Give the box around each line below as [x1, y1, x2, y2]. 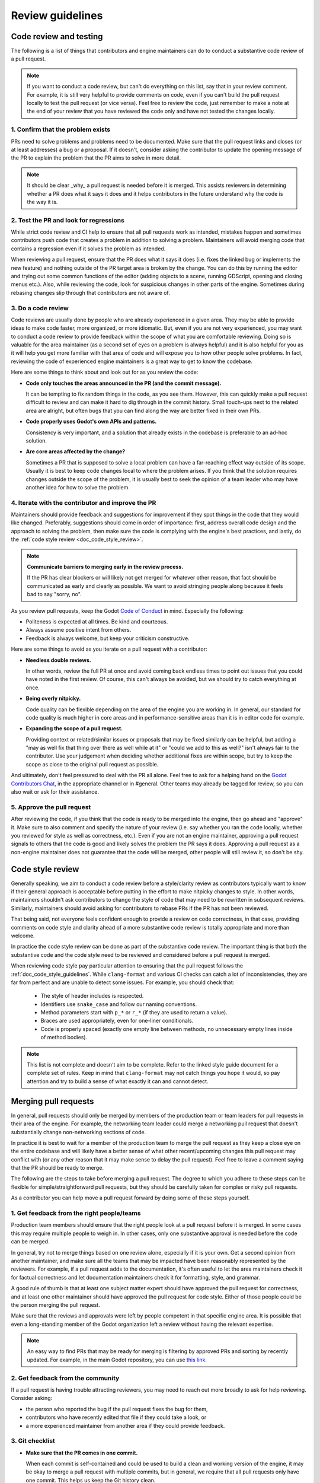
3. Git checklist [11, 1437, 56, 1445]
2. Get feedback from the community [11, 1374, 120, 1382]
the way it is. [27, 198, 58, 205]
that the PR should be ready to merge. [11, 1164, 104, 1172]
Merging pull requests [11, 1096, 94, 1106]
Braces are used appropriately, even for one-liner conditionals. [40, 1017, 194, 1024]
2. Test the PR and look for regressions [11, 216, 124, 224]
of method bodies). [40, 1034, 88, 1041]
